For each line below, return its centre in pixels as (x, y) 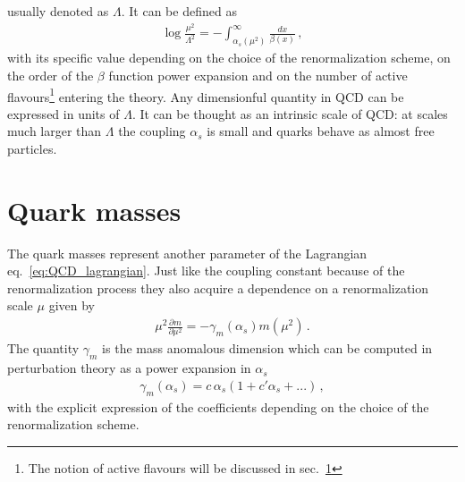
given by (72, 305)
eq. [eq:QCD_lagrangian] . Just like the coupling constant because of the (206, 271)
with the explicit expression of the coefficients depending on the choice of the (218, 406)
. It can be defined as (179, 11)
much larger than (55, 131)
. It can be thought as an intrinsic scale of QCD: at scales (290, 113)
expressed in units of (63, 113)
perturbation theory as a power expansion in (129, 368)
